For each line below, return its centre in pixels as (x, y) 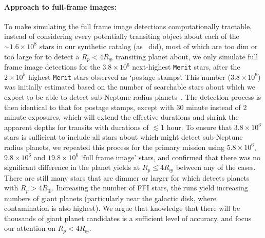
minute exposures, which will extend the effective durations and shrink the (121, 117)
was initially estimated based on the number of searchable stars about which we (130, 87)
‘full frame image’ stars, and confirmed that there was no (171, 157)
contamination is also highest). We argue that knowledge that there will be (122, 208)
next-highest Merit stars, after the (186, 67)
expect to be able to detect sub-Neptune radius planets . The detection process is (133, 96)
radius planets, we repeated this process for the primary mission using (115, 147)
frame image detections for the (52, 67)
